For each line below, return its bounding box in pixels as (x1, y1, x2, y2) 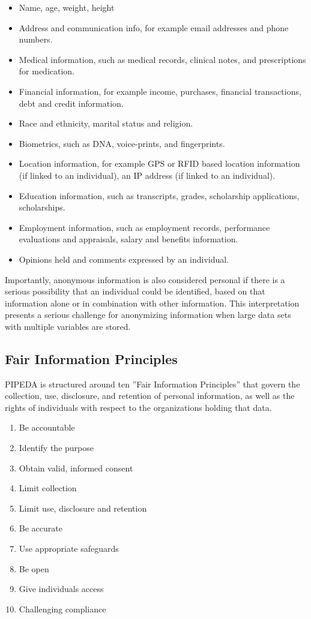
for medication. (19, 65, 75, 77)
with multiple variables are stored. (5, 320, 131, 332)
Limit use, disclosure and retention (19, 501, 147, 514)
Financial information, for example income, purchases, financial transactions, (19, 85, 301, 97)
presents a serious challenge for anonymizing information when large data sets (5, 308, 291, 321)
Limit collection (19, 482, 77, 494)
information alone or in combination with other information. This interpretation (5, 296, 300, 309)
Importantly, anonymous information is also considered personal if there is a (5, 273, 285, 286)
